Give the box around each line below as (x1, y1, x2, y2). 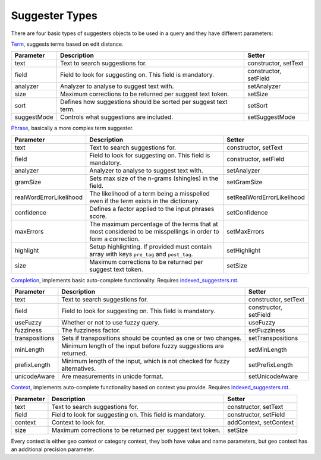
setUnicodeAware (248, 372, 298, 380)
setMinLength (248, 345, 287, 354)
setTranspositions (248, 334, 298, 342)
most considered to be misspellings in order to (89, 227, 219, 235)
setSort (247, 102, 268, 110)
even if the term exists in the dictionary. (89, 197, 200, 205)
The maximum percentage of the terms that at (89, 220, 218, 228)
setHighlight (226, 246, 261, 254)
